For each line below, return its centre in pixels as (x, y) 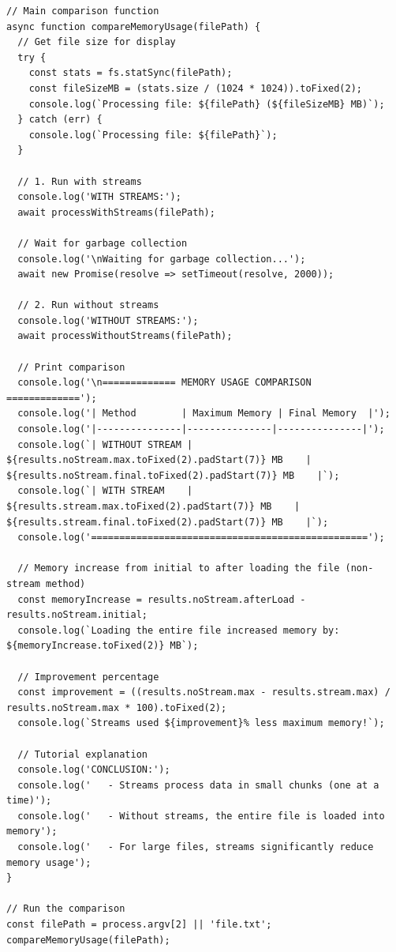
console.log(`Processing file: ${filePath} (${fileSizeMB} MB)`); (207, 104)
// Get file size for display (97, 42)
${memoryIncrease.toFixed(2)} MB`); (103, 646)
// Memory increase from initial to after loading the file (179, 568)
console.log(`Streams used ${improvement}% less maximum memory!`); (201, 723)
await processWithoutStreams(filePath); (125, 336)
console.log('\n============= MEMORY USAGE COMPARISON (164, 383)
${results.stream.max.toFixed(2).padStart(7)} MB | (153, 506)
